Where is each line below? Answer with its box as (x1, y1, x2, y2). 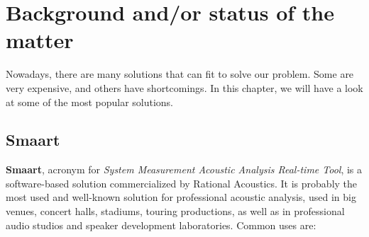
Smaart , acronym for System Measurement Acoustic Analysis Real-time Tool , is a (6, 162, 363, 177)
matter (6, 25, 74, 54)
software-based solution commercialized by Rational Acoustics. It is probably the (6, 175, 358, 190)
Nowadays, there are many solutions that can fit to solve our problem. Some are (6, 67, 354, 81)
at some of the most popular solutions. (6, 94, 174, 109)
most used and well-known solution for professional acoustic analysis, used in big (6, 190, 356, 204)
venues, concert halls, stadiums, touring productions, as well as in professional (6, 204, 345, 219)
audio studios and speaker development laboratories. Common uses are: (6, 217, 316, 232)
